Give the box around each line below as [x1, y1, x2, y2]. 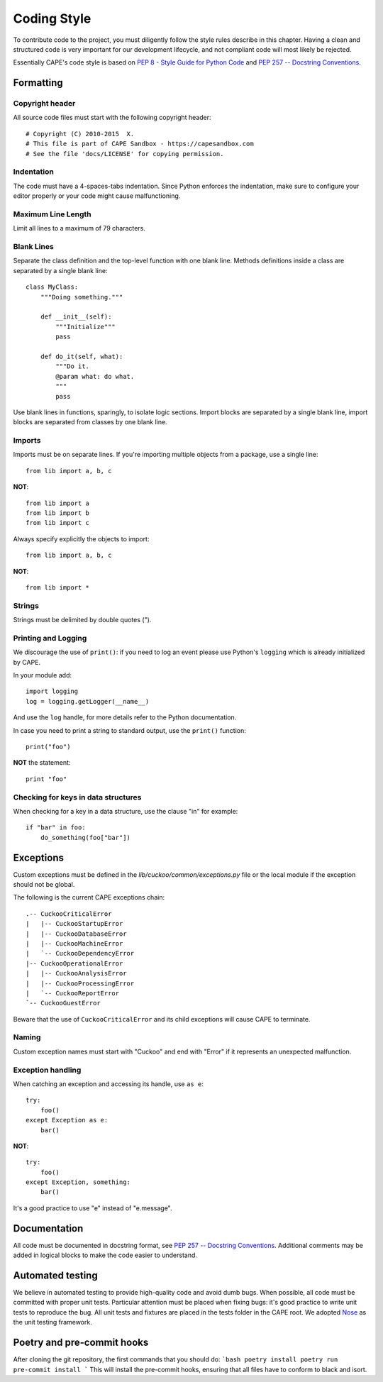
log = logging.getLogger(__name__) [26, 697, 150, 705]
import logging [26, 687, 79, 695]
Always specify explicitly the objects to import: [13, 534, 150, 543]
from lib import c [26, 519, 90, 527]
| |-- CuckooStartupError [26, 919, 123, 928]
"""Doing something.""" [40, 293, 123, 301]
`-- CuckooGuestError [26, 999, 101, 1007]
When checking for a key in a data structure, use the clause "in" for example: [13, 807, 238, 815]
